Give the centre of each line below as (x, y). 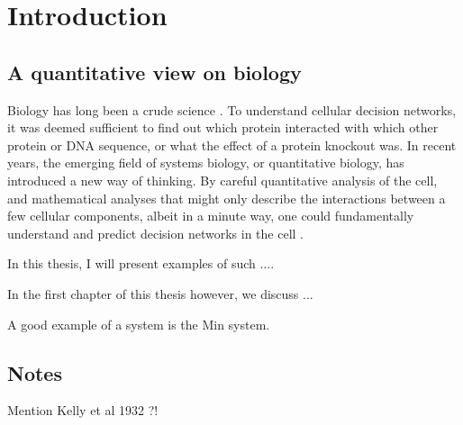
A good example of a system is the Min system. (139, 324)
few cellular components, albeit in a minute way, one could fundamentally (211, 216)
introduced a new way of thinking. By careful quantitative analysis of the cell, (222, 180)
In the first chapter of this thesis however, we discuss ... (160, 293)
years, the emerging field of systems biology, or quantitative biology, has (206, 163)
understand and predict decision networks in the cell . (155, 233)
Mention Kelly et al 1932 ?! (83, 410)
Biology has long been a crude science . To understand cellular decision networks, (232, 109)
